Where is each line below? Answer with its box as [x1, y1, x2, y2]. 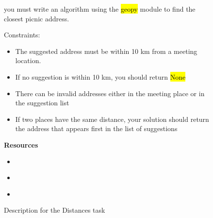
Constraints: [4, 30, 40, 40]
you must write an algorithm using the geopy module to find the [4, 4, 196, 14]
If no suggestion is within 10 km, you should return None [15, 71, 186, 82]
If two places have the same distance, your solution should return [15, 114, 209, 124]
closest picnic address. [4, 13, 69, 23]
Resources [4, 139, 38, 150]
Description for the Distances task [4, 205, 105, 215]
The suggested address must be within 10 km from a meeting [15, 46, 197, 56]
